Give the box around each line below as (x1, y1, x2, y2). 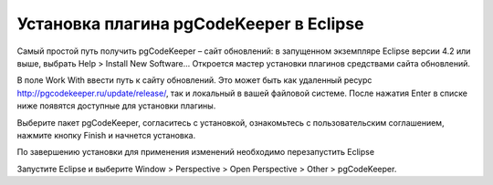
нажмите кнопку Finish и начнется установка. (16, 129, 196, 140)
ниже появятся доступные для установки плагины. (16, 100, 216, 111)
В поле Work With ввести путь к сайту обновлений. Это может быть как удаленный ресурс (16, 75, 372, 86)
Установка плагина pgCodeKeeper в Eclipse (16, 14, 364, 34)
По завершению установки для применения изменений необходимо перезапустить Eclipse (16, 147, 374, 158)
